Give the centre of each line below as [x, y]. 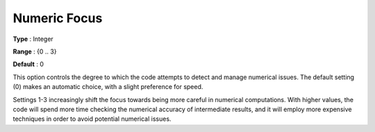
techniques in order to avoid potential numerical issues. [92, 119]
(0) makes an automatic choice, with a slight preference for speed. [108, 87]
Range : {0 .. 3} [35, 51]
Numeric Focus [58, 18]
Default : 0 [28, 64]
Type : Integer [33, 39]
